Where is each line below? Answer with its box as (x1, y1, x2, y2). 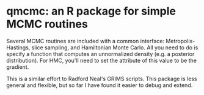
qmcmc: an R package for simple (6, 4, 176, 18)
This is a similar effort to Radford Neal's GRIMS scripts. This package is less (6, 75, 197, 82)
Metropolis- (166, 37, 195, 44)
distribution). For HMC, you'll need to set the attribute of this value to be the (6, 57, 197, 64)
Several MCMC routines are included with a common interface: (6, 37, 165, 44)
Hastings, (6, 44, 31, 51)
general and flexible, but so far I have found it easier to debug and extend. (6, 81, 193, 89)
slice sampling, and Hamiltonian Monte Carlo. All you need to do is (31, 44, 199, 51)
